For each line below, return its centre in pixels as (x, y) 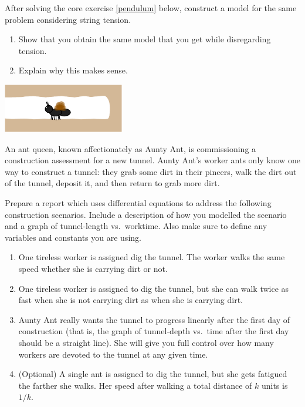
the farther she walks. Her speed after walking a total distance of (135, 385)
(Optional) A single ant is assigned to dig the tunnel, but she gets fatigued (153, 374)
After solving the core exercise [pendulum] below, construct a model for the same (151, 8)
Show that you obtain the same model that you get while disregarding (145, 39)
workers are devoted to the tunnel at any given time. (113, 354)
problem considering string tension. (68, 19)
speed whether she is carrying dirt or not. (93, 269)
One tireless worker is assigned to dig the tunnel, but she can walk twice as (154, 288)
